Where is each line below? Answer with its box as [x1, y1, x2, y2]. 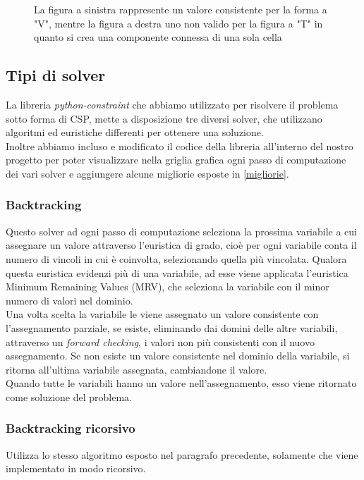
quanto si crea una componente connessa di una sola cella [34, 30, 282, 44]
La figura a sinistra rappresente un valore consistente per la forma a [34, 2, 327, 16]
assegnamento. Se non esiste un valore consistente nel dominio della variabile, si [6, 348, 350, 363]
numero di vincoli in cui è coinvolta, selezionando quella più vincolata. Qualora [6, 251, 347, 266]
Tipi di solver [6, 64, 106, 86]
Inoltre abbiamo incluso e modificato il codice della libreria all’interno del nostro [6, 138, 353, 153]
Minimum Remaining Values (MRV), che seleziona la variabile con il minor [6, 279, 329, 294]
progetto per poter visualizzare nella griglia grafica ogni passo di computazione [6, 152, 346, 167]
